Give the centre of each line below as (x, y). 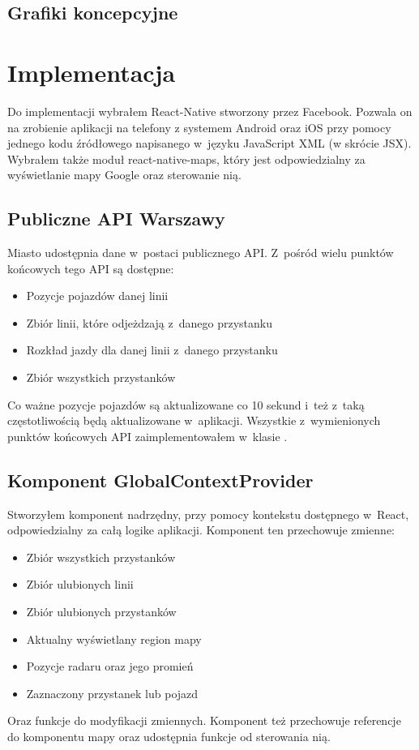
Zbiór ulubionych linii (80, 584)
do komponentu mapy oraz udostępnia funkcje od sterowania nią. (169, 736)
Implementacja (92, 72)
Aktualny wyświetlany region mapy (114, 639)
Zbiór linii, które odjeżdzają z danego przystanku (149, 322)
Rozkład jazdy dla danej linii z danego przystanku (152, 350)
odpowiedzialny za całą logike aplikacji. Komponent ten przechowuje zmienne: (201, 530)
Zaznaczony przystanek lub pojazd (112, 693)
